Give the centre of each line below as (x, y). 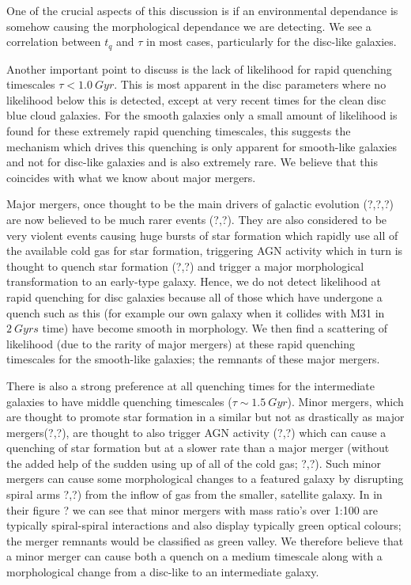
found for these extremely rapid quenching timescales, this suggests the (179, 131)
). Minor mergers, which (345, 401)
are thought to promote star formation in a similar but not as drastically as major (205, 417)
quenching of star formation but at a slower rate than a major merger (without (198, 448)
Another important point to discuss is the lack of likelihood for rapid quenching (199, 68)
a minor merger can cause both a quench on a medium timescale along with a (194, 556)
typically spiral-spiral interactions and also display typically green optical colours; (204, 525)
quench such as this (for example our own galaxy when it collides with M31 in (196, 312)
